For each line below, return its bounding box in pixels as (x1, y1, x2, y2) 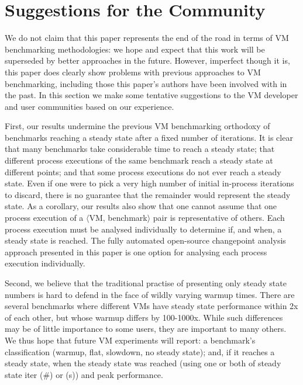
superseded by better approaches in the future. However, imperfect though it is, (5, 54, 290, 67)
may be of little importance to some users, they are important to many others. (5, 322, 287, 335)
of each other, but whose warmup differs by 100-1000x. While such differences (5, 311, 283, 323)
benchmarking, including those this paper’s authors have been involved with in (5, 77, 287, 89)
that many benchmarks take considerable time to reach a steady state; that (5, 143, 275, 155)
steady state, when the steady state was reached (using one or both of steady (5, 357, 281, 369)
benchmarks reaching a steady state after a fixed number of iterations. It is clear (5, 131, 293, 143)
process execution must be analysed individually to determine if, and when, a (5, 223, 282, 235)
